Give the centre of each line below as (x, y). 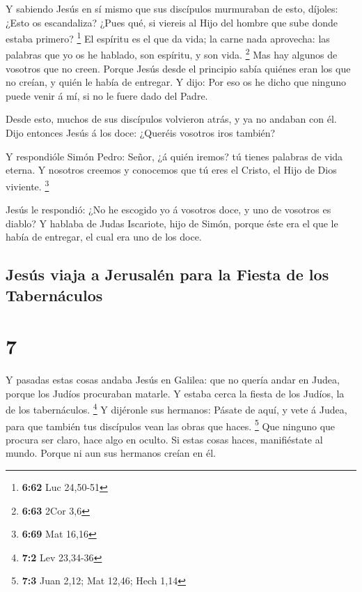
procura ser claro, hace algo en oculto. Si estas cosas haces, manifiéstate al (164, 439)
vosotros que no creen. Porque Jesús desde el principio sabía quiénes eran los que (178, 68)
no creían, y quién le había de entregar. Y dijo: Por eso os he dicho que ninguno (176, 82)
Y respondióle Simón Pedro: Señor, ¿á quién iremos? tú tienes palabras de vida (174, 156)
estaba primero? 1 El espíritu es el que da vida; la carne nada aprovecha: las (168, 37)
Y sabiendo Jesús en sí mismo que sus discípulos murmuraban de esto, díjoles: (172, 8)
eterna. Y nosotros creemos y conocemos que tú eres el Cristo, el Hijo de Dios (171, 170)
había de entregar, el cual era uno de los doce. (104, 237)
